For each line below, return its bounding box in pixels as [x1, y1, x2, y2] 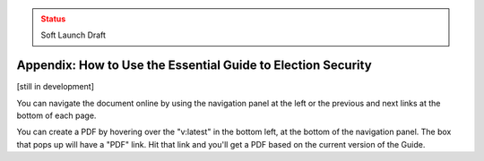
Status [40, 13, 66, 24]
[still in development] [16, 81, 94, 92]
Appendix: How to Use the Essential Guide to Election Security [16, 58, 372, 73]
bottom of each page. [16, 110, 97, 121]
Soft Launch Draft [40, 30, 107, 40]
